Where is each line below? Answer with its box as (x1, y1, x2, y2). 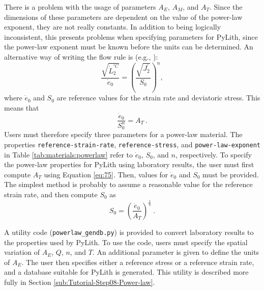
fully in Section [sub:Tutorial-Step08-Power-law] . (4, 276, 155, 287)
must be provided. (202, 169, 259, 179)
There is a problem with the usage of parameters (4, 2, 156, 12)
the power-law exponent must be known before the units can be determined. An (4, 41, 253, 52)
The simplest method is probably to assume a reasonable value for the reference (4, 179, 253, 190)
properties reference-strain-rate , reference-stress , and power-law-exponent (4, 139, 260, 149)
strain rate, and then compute (4, 189, 98, 199)
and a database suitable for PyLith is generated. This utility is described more (4, 267, 249, 277)
